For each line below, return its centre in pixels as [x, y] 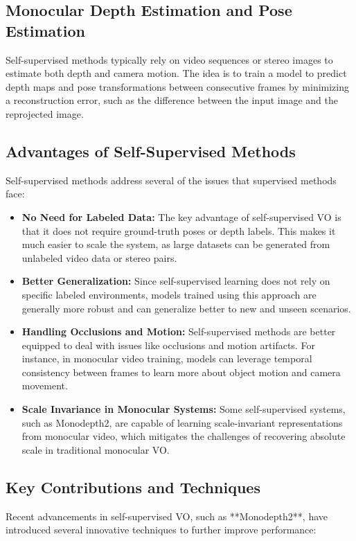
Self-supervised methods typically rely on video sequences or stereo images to [169, 59]
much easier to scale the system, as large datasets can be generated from [176, 244]
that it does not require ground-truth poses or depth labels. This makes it [179, 230]
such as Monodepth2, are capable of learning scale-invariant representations [182, 422]
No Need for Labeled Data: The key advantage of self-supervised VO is [181, 216]
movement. [45, 385]
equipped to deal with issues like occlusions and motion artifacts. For [168, 345]
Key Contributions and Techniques [133, 487]
